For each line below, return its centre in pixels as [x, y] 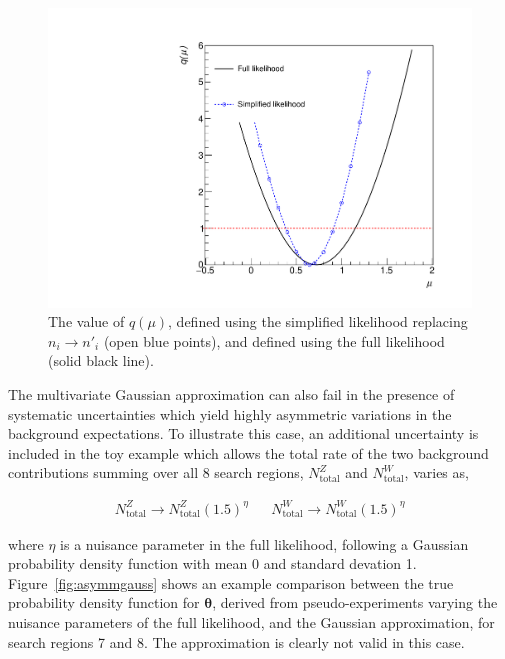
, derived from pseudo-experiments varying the [355, 602]
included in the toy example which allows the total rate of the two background [248, 452]
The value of [86, 321]
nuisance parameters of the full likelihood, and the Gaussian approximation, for [251, 621]
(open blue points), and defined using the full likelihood [274, 340]
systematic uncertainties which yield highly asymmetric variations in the [230, 413]
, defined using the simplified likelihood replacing [318, 321]
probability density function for [104, 602]
